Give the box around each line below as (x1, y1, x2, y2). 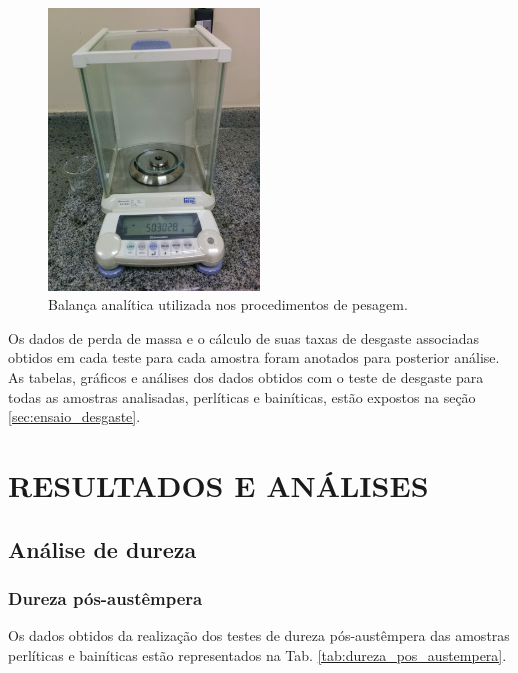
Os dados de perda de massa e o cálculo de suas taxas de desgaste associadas (8, 327, 480, 348)
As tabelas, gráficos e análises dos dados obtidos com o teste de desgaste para (8, 367, 484, 388)
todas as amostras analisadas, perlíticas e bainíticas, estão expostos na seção (8, 386, 476, 407)
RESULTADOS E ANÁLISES (8, 465, 429, 505)
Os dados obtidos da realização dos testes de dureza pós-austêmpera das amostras (8, 625, 510, 646)
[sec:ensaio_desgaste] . (8, 406, 141, 427)
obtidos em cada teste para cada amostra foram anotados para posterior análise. (8, 347, 500, 368)
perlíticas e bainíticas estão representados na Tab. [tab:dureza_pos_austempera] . (8, 644, 507, 665)
